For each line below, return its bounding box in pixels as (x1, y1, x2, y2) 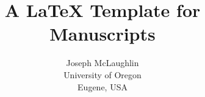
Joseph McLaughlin (66, 56, 139, 69)
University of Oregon (63, 68, 142, 81)
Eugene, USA (77, 80, 128, 93)
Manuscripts (49, 21, 156, 46)
